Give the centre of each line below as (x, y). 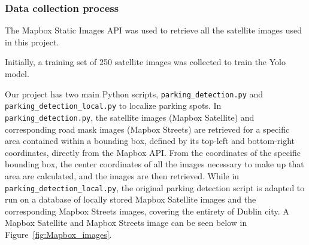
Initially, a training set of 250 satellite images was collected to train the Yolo (145, 62)
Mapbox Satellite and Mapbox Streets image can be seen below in (126, 223)
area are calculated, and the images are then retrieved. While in (122, 175)
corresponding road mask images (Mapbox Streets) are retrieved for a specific (147, 129)
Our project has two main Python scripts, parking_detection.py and (134, 94)
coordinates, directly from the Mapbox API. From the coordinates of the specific (153, 152)
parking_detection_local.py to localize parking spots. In (113, 105)
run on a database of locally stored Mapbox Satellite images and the (131, 199)
